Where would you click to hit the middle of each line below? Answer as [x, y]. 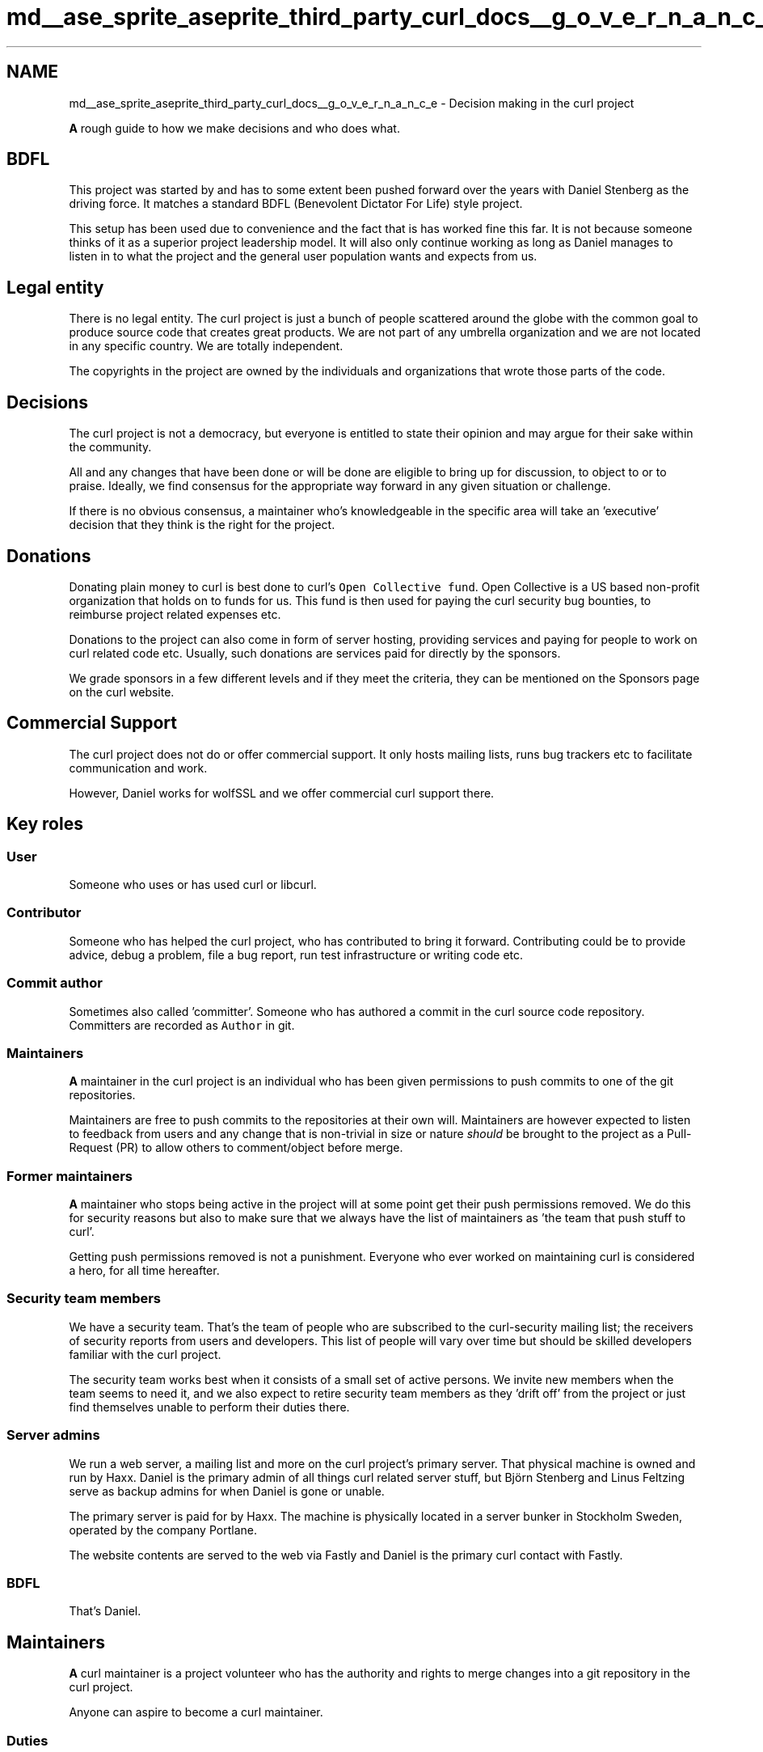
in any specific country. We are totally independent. [206, 346]
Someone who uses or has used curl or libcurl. [193, 885]
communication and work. [138, 768]
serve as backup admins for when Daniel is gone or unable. [227, 1491]
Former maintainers [70, 1176]
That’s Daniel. [105, 1611]
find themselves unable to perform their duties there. [209, 1407]
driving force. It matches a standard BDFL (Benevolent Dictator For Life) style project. [296, 204]
